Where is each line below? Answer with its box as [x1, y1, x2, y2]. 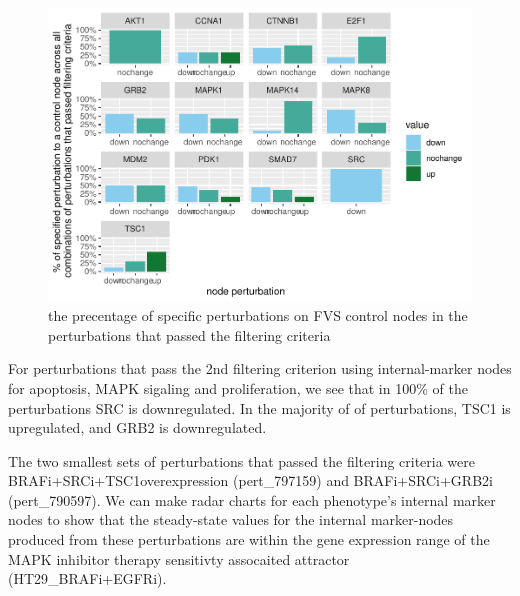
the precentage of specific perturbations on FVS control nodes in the [48, 305, 468, 326]
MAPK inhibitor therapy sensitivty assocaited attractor [8, 548, 350, 569]
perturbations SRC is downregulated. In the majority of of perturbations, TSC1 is [8, 397, 511, 418]
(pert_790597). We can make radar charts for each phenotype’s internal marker [8, 489, 496, 510]
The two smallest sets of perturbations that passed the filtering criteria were [8, 450, 476, 471]
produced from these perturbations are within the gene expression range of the [8, 529, 490, 550]
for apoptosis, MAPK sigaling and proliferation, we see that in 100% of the [8, 377, 468, 398]
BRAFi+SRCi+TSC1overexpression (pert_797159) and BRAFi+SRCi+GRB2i [8, 470, 493, 491]
